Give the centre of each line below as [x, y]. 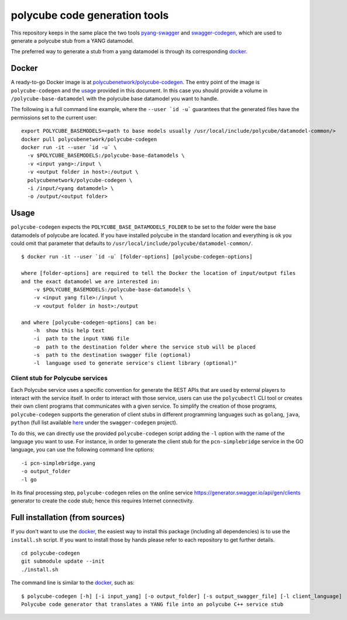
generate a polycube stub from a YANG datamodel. [72, 40]
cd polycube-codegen [51, 553]
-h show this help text [69, 330]
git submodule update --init [63, 561]
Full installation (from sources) [68, 518]
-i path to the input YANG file [81, 339]
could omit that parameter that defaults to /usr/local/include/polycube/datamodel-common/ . [132, 243]
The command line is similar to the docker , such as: [73, 583]
